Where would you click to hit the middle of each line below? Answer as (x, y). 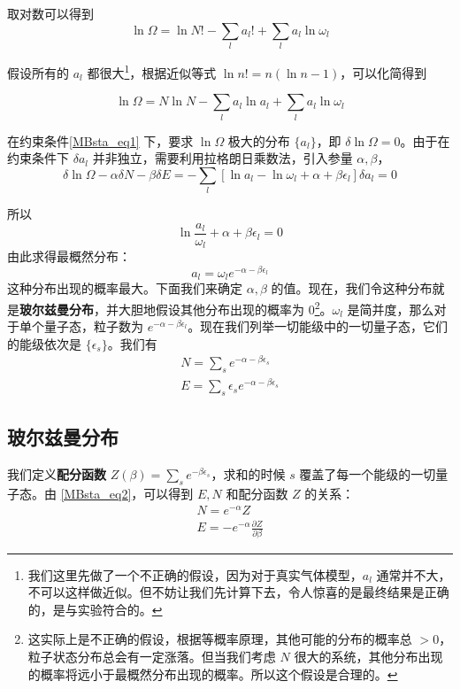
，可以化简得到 (383, 72)
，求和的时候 (248, 474)
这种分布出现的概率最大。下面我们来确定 (125, 288)
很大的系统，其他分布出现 (368, 657)
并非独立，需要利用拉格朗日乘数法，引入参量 (222, 158)
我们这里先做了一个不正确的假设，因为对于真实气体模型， (195, 574)
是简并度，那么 (391, 309)
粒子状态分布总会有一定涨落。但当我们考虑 (152, 657)
